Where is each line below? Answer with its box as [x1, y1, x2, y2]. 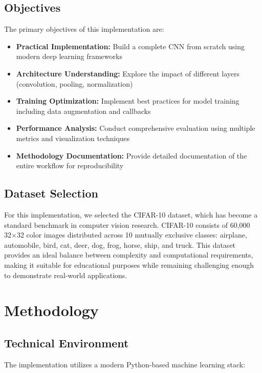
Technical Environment [4, 335, 129, 350]
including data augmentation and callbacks [16, 105, 151, 116]
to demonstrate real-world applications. [4, 269, 127, 280]
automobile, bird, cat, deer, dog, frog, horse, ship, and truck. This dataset [4, 239, 236, 250]
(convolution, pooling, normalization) [16, 78, 133, 89]
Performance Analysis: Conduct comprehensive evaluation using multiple [16, 123, 255, 133]
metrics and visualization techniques [16, 132, 130, 143]
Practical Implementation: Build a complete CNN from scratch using [16, 41, 245, 51]
